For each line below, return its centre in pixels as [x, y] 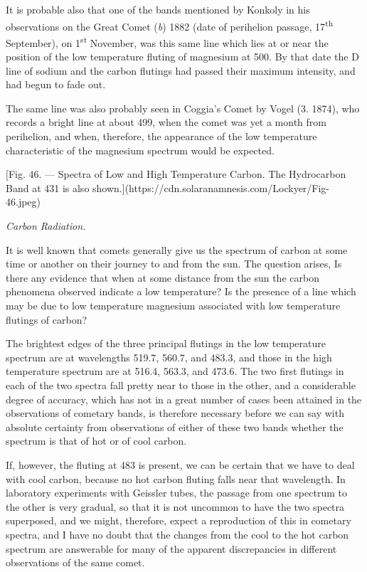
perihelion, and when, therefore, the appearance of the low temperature [161, 136]
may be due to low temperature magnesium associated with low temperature [173, 305]
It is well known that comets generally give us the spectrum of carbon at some [177, 249]
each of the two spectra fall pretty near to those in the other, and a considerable [181, 385]
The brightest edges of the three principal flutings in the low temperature [166, 343]
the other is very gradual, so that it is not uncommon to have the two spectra [175, 506]
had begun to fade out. [56, 84]
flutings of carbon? [47, 319]
